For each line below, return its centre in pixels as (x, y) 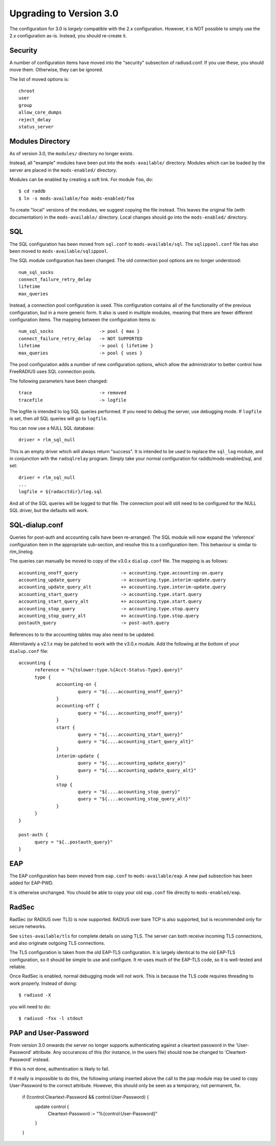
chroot (27, 91)
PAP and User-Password (49, 1033)
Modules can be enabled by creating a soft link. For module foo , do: (81, 180)
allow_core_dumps (40, 112)
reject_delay (35, 120)
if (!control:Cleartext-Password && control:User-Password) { (86, 1097)
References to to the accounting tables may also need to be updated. (82, 634)
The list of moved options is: (39, 79)
